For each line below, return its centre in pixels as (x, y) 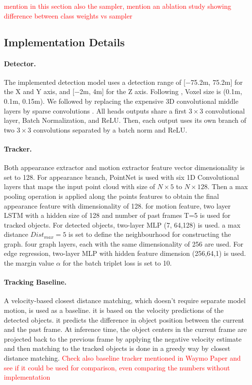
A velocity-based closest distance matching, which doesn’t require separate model (125, 300)
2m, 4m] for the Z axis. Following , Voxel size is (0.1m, (161, 91)
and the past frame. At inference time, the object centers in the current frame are (126, 329)
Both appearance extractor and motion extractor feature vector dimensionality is (124, 167)
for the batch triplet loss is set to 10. (117, 263)
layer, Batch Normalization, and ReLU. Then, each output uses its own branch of (125, 120)
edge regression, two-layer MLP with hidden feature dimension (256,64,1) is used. (125, 253)
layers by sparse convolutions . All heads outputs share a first (95, 110)
